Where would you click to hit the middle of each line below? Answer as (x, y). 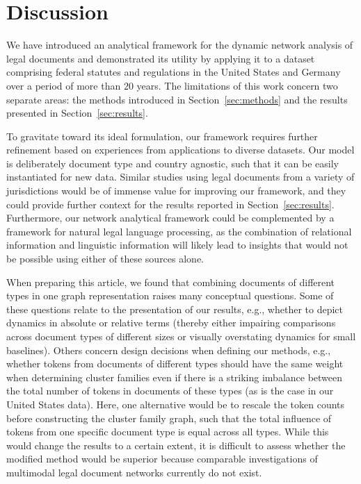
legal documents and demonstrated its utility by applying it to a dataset (161, 58)
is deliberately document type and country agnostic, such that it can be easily (173, 163)
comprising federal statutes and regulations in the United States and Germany (174, 72)
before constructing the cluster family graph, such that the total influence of (169, 418)
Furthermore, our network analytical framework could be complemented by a (170, 218)
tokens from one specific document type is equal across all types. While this (168, 432)
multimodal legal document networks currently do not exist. (134, 472)
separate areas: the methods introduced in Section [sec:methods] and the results (177, 99)
